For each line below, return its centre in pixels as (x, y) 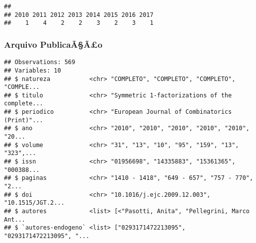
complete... (24, 104)
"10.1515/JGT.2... (34, 203)
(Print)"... (24, 120)
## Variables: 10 (33, 70)
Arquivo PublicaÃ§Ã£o (53, 44)
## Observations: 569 (40, 62)
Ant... (15, 219)
